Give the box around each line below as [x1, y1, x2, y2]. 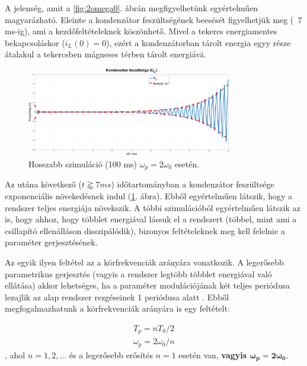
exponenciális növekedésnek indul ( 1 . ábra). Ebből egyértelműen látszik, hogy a [5, 190, 293, 202]
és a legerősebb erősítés [69, 348, 153, 361]
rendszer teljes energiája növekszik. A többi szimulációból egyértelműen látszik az [5, 201, 300, 213]
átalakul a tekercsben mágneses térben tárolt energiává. [5, 48, 206, 60]
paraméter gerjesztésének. [5, 236, 98, 248]
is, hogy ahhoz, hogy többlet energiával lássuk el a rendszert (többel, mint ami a [5, 213, 297, 225]
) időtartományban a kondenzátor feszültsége [111, 178, 274, 190]
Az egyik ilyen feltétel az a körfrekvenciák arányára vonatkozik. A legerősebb [5, 255, 284, 268]
